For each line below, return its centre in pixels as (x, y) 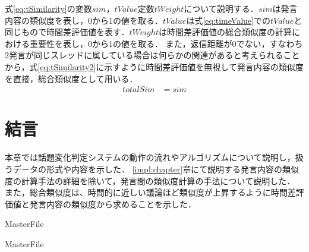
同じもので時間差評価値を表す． (67, 32)
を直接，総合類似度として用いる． (71, 78)
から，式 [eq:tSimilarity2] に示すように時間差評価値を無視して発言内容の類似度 (154, 66)
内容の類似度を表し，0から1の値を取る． (84, 20)
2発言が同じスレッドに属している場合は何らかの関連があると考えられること (152, 55)
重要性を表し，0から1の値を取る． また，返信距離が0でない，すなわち (166, 43)
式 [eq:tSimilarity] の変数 (48, 8)
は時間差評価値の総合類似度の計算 (225, 32)
